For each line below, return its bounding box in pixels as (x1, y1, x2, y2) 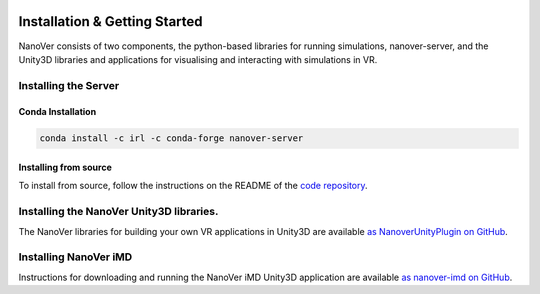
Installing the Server (18, 78, 120, 92)
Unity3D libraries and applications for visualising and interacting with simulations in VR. (18, 53, 378, 65)
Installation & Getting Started (18, 13, 204, 30)
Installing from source (18, 161, 112, 174)
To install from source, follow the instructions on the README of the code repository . (18, 180, 369, 192)
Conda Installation (18, 106, 97, 118)
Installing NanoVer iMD (18, 250, 133, 264)
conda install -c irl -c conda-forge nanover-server (39, 133, 304, 144)
